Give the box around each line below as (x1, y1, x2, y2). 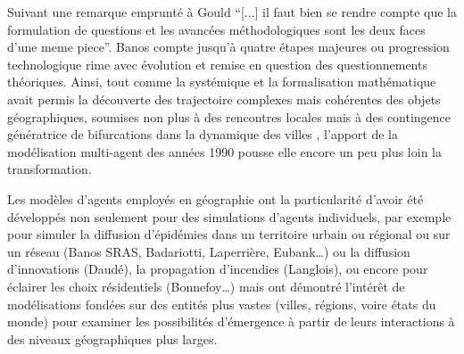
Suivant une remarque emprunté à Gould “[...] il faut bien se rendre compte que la (7, 3, 458, 21)
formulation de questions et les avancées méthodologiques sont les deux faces (7, 20, 426, 38)
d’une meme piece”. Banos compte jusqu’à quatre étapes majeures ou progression (7, 37, 450, 56)
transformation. (7, 160, 92, 178)
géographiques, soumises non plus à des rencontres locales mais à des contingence (7, 107, 452, 126)
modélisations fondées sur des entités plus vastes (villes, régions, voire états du (7, 294, 436, 313)
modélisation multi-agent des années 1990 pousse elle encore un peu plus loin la (7, 142, 442, 161)
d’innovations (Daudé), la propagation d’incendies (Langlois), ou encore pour (7, 259, 428, 278)
